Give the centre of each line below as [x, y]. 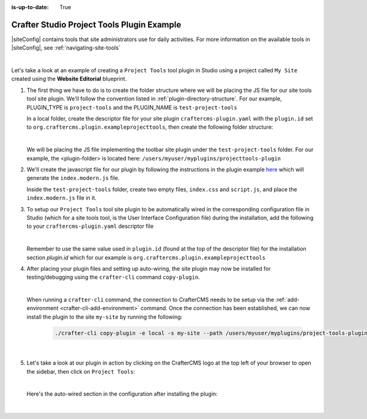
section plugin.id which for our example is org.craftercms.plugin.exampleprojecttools [146, 257]
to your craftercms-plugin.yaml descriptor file [90, 226]
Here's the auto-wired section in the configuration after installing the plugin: [122, 394]
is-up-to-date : [30, 7]
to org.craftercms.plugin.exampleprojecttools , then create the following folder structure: [150, 127]
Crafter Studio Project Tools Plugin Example [96, 25]
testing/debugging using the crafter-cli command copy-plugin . [113, 277]
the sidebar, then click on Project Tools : [81, 371]
